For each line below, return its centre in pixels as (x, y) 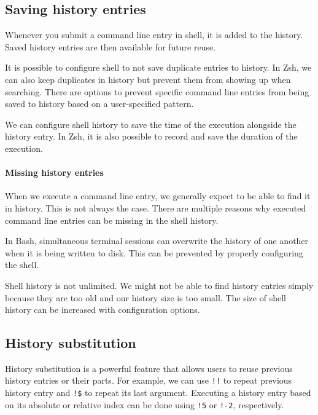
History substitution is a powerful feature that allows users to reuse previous (149, 368)
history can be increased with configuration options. (103, 310)
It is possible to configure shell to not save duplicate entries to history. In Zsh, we (158, 67)
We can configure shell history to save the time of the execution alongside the (151, 124)
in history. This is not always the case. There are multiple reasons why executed (156, 207)
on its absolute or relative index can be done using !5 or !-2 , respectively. (145, 404)
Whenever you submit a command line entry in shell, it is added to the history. (154, 35)
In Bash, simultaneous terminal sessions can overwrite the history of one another (157, 241)
